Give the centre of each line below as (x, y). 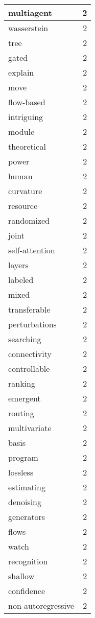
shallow (21, 576)
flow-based (27, 102)
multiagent (30, 13)
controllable (29, 369)
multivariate (30, 428)
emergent (25, 398)
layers (18, 265)
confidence (27, 591)
